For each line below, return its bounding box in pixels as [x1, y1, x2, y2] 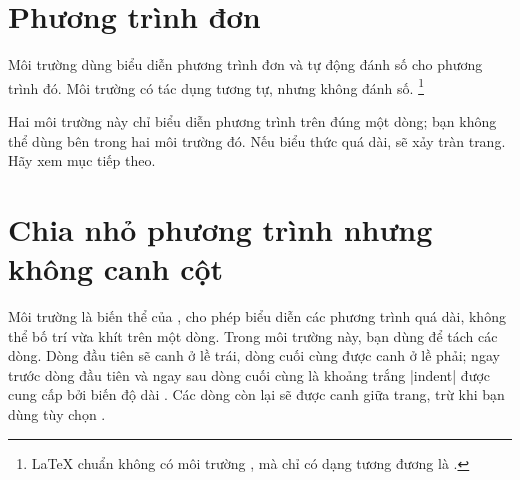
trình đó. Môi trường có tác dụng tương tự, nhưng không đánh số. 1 [8, 74, 424, 98]
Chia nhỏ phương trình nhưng [8, 208, 433, 249]
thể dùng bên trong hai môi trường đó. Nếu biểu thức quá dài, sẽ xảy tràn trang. [8, 130, 506, 151]
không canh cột [8, 248, 224, 289]
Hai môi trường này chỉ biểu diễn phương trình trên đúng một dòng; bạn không [8, 110, 497, 131]
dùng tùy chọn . [8, 404, 106, 425]
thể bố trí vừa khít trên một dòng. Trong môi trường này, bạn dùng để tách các [8, 325, 498, 346]
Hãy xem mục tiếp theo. [8, 150, 156, 171]
